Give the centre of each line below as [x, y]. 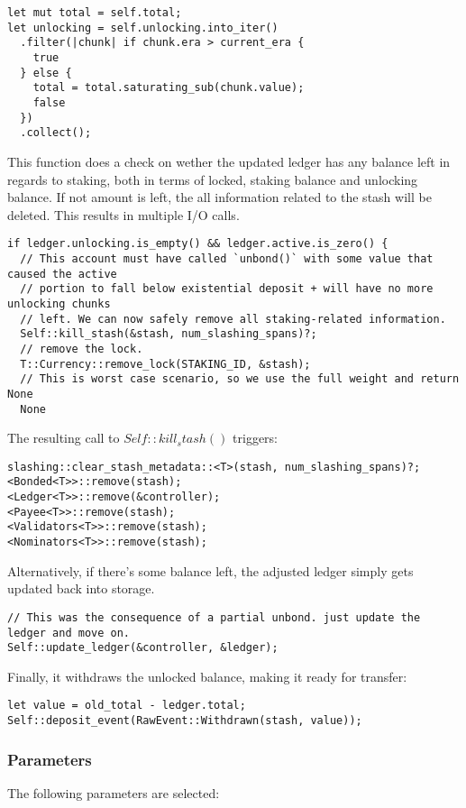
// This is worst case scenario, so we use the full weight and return [240, 379]
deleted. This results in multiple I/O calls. [123, 214]
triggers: [255, 438]
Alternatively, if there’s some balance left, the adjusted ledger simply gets [210, 570]
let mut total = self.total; [95, 13]
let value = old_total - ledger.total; [127, 706]
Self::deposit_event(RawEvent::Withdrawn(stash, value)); [185, 721]
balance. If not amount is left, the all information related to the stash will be [219, 197]
